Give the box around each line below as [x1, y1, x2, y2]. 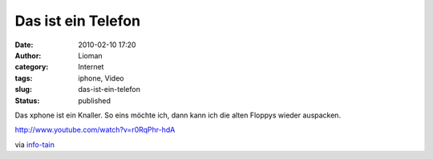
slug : [14, 85, 32, 94]
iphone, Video [78, 73, 124, 83]
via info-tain [14, 140, 55, 149]
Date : [14, 40, 34, 50]
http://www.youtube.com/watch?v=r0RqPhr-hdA [14, 125, 176, 135]
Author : [14, 50, 42, 60]
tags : [14, 73, 33, 83]
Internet [78, 62, 104, 72]
